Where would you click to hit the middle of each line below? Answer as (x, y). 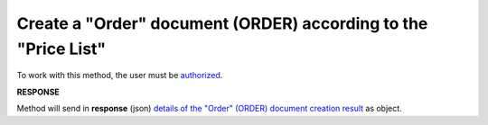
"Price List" (61, 49)
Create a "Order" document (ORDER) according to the (222, 23)
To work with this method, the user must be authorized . (120, 76)
